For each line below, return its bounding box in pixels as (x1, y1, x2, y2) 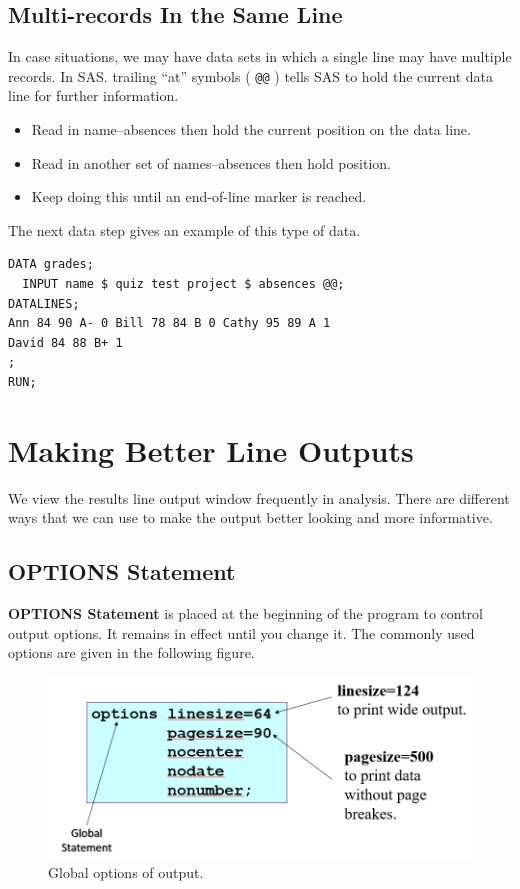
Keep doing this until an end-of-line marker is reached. (31, 186, 367, 207)
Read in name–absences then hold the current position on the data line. (31, 119, 471, 140)
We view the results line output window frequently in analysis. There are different (8, 487, 510, 508)
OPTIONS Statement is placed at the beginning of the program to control (8, 603, 483, 624)
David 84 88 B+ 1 (8, 335, 123, 350)
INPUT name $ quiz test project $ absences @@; (22, 277, 345, 292)
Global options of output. (48, 862, 204, 883)
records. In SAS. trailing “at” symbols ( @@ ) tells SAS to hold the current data (8, 65, 494, 86)
